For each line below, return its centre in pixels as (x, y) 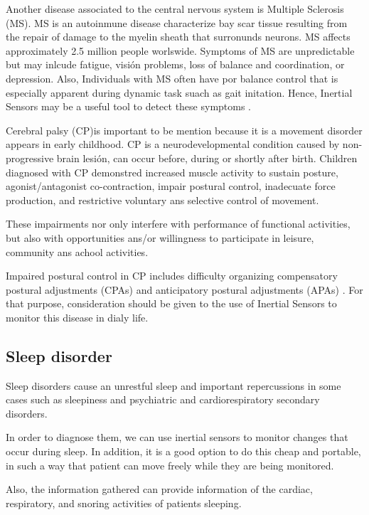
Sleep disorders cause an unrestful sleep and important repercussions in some (173, 385)
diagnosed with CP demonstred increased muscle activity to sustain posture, (172, 172)
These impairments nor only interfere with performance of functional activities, (178, 224)
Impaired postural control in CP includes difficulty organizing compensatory (172, 276)
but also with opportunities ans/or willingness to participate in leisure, (160, 237)
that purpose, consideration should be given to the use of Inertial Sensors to (171, 303)
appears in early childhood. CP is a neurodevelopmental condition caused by (173, 144)
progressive (30, 158)
